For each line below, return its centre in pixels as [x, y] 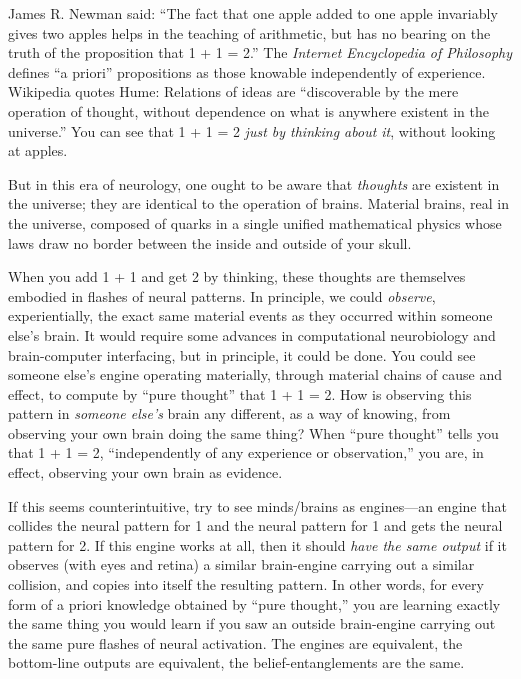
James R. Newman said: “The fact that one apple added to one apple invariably [253, 13]
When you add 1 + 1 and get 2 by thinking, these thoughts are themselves [237, 276]
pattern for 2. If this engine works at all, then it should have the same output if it [257, 544]
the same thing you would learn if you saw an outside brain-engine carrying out [252, 623]
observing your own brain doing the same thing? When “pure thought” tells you [253, 432]
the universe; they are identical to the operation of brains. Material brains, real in [259, 203]
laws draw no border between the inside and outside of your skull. [210, 242]
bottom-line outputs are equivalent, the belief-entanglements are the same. [236, 662]
